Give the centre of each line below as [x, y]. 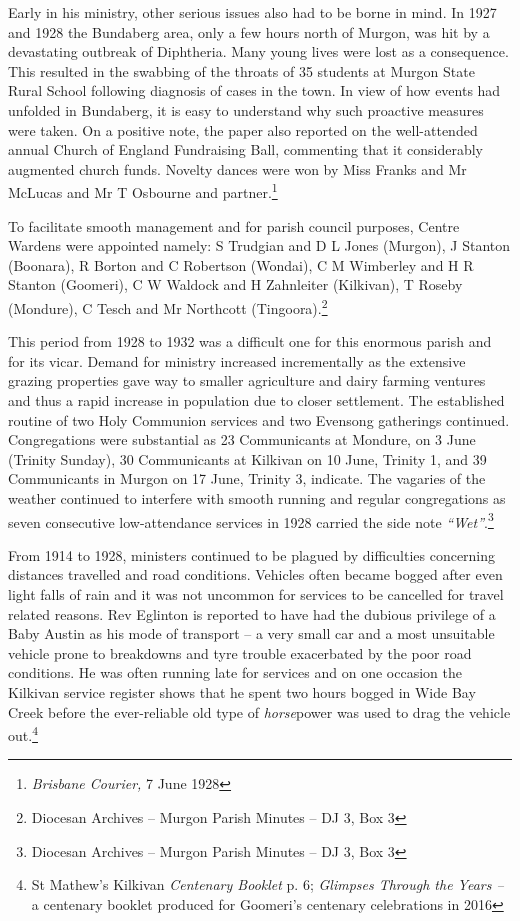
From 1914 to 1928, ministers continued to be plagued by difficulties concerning [252, 554]
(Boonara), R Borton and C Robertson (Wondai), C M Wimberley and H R [241, 264]
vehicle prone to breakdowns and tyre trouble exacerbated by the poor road [240, 652]
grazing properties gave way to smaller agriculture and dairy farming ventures [247, 380]
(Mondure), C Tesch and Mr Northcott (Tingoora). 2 [168, 306]
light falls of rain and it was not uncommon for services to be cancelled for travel [256, 594]
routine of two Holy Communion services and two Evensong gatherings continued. [259, 419]
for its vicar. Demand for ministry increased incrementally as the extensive [237, 360]
